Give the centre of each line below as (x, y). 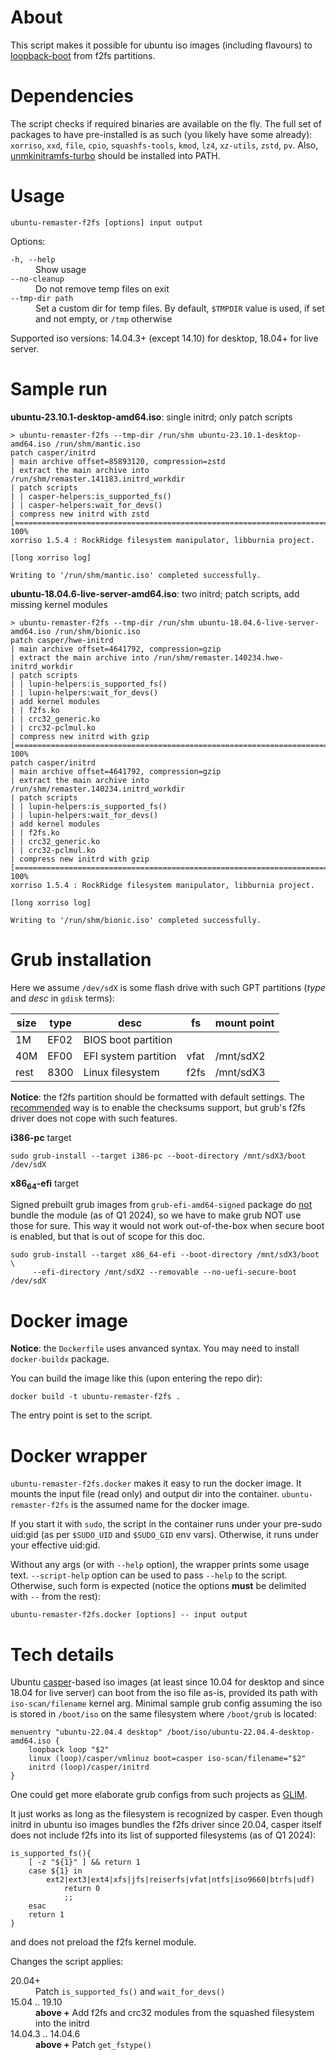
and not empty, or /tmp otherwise (104, 318)
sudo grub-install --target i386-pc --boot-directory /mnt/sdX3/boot (158, 1156)
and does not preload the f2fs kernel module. (103, 1942)
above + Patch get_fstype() (93, 2045)
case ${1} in (55, 1871)
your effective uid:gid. (55, 1545)
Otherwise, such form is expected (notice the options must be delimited (158, 1586)
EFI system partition (130, 1056)
